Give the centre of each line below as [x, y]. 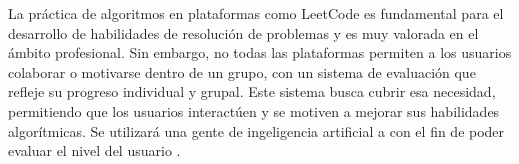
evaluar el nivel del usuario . [94, 150]
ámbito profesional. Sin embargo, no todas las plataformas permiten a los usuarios [260, 52]
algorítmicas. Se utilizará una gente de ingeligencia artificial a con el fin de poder [256, 130]
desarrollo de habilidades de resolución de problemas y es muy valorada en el [243, 32]
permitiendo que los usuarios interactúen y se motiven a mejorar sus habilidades [254, 110]
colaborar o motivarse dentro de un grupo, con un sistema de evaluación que [242, 71]
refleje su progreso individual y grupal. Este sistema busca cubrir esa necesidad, [252, 91]
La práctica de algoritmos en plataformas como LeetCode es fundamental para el [256, 13]
